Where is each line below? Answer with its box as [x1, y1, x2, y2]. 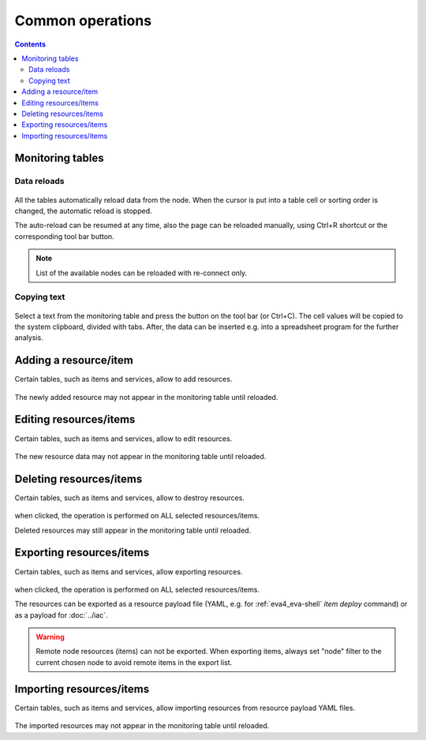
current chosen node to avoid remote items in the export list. [35, 657, 233, 667]
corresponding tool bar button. [14, 231, 114, 241]
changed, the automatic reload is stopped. [14, 206, 153, 216]
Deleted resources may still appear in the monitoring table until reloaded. [14, 525, 252, 535]
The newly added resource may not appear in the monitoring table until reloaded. [14, 392, 278, 402]
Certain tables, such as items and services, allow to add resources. [14, 375, 233, 384]
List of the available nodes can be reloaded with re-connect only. [35, 268, 248, 278]
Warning [35, 632, 65, 642]
